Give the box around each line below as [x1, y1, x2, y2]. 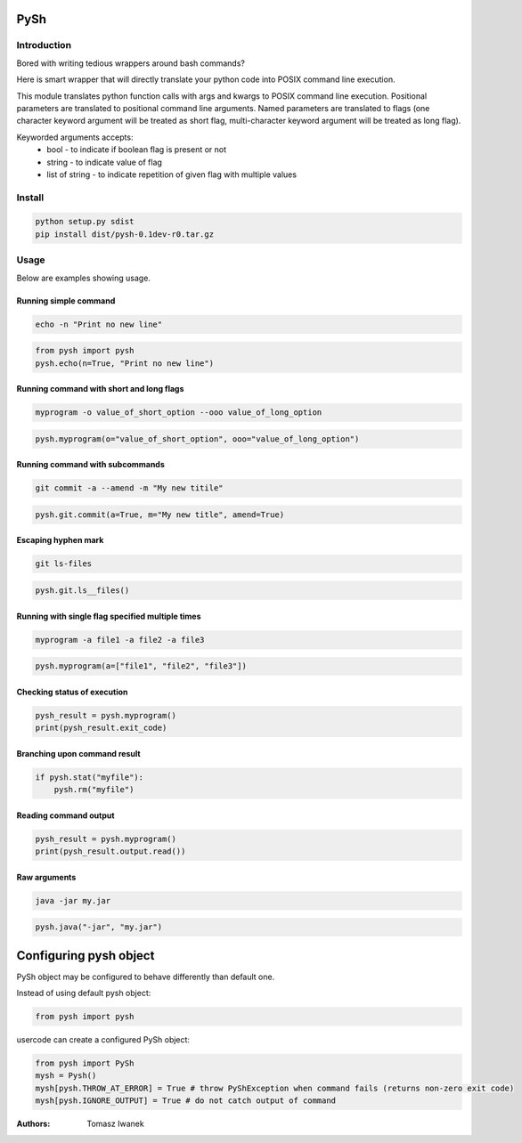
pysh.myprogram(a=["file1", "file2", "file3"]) [35, 661, 247, 671]
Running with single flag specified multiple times [16, 611, 201, 621]
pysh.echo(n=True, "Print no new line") [35, 358, 214, 369]
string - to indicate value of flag [46, 157, 162, 167]
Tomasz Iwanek [86, 1118, 144, 1130]
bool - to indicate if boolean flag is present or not [46, 144, 227, 155]
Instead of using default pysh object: [16, 988, 151, 999]
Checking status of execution [16, 686, 128, 697]
